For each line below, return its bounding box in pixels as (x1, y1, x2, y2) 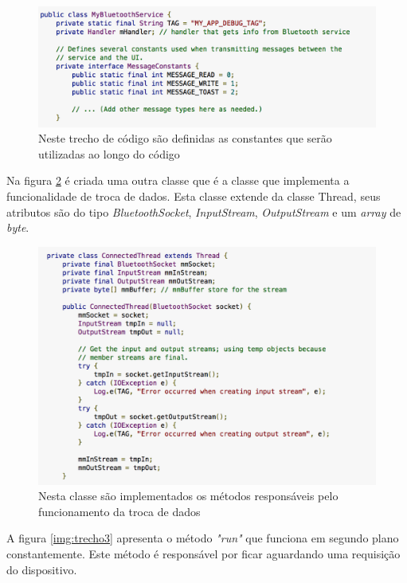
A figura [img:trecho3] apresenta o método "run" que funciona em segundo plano (6, 530, 399, 546)
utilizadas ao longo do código (38, 145, 180, 162)
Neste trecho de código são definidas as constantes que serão (38, 130, 332, 147)
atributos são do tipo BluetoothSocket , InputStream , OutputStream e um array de (6, 203, 401, 220)
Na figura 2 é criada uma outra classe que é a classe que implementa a (6, 172, 350, 189)
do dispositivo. (6, 561, 77, 577)
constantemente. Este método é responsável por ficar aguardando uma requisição (6, 546, 401, 562)
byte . (6, 219, 29, 236)
